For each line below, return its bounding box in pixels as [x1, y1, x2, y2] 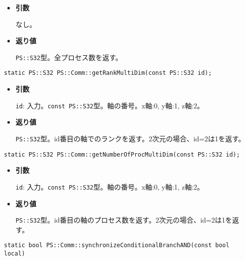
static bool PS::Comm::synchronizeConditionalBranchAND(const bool [4, 242, 230, 249]
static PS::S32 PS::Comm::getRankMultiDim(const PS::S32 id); [4, 69, 212, 77]
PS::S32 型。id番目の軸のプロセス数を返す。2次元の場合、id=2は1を [15, 215, 232, 225]
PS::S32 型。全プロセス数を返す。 [15, 52, 122, 62]
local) [4, 250, 25, 257]
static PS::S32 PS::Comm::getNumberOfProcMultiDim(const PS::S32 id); [4, 151, 240, 158]
